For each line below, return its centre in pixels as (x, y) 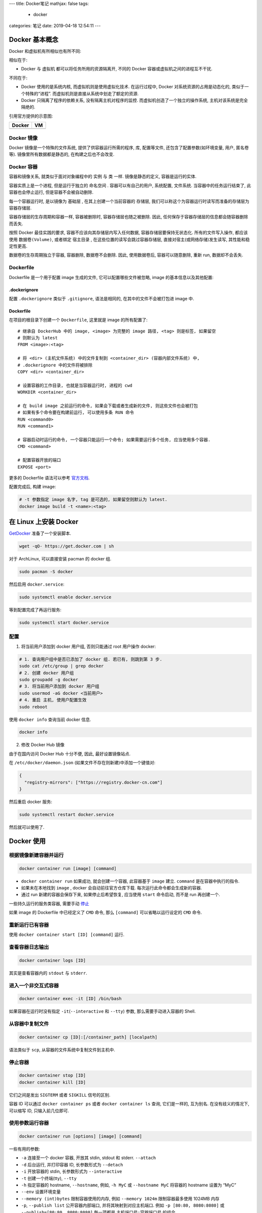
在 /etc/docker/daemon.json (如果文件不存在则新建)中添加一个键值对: (82, 763)
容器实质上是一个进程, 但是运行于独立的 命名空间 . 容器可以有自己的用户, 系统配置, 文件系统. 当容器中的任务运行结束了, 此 (130, 185)
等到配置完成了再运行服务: (35, 610)
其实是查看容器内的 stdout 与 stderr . (48, 973)
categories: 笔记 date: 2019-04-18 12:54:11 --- (55, 25)
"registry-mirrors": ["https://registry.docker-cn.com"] (93, 782)
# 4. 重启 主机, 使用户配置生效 (53, 700)
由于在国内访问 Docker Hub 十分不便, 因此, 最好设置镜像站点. (70, 754)
